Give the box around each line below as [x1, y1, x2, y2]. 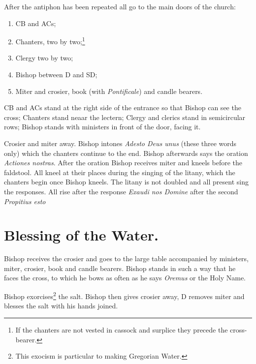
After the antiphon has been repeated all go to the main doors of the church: [4, 1, 236, 11]
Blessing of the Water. [4, 225, 159, 245]
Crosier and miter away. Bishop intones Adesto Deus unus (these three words [4, 138, 237, 148]
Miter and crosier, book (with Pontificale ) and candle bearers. [15, 86, 203, 96]
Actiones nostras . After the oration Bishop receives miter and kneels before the [4, 157, 243, 168]
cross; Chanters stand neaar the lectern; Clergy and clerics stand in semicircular [4, 112, 246, 122]
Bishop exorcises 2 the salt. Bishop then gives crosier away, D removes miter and [4, 290, 245, 301]
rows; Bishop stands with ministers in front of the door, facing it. [4, 121, 201, 132]
